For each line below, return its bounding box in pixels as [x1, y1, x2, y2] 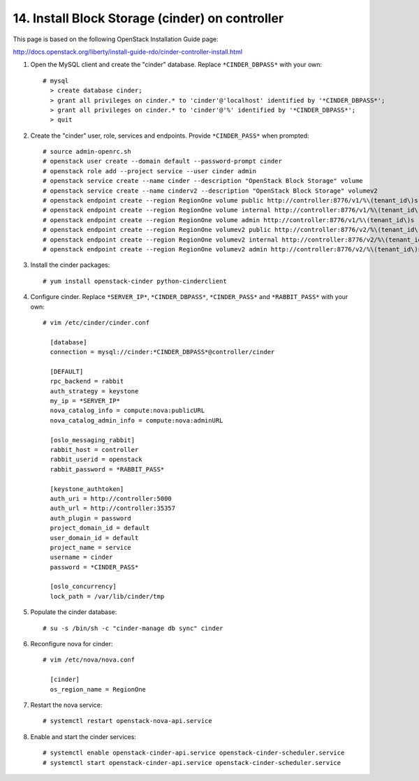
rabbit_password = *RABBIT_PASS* [50, 465, 165, 473]
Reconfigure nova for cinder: [30, 640, 113, 648]
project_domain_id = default [50, 524, 150, 532]
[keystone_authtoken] [50, 485, 124, 492]
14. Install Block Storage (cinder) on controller [13, 10, 284, 26]
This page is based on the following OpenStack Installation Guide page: [13, 35, 219, 43]
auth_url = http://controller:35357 [50, 504, 176, 513]
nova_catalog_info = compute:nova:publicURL [50, 407, 205, 415]
